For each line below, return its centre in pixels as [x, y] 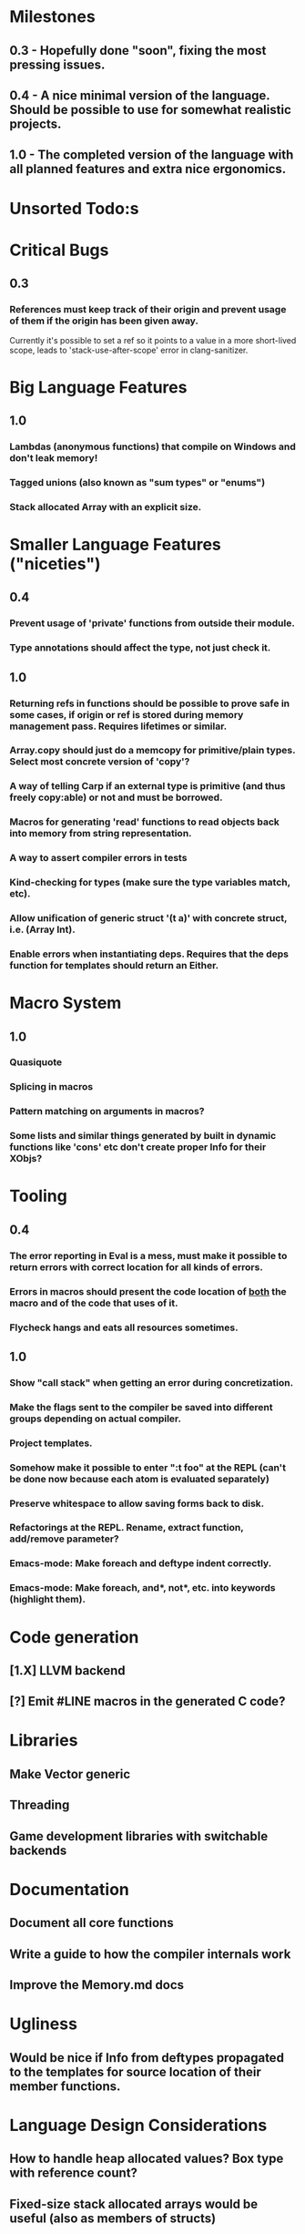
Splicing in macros [51, 1087]
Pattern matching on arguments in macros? [107, 1112]
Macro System [66, 1003]
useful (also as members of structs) [113, 2218]
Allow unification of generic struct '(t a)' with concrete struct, [148, 918]
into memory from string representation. [101, 834]
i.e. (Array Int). [42, 929]
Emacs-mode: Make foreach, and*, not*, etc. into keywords [142, 1588]
